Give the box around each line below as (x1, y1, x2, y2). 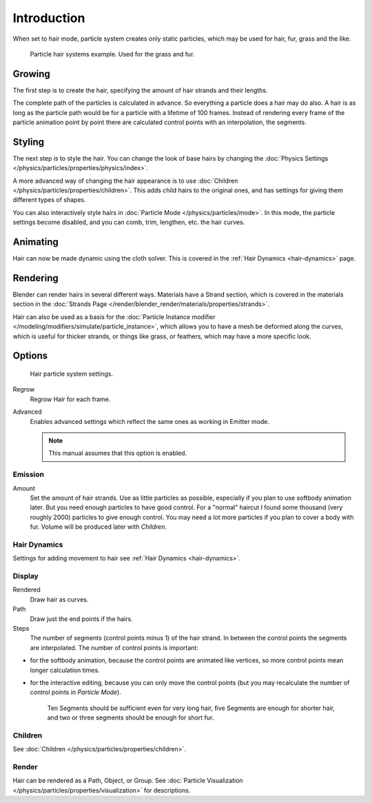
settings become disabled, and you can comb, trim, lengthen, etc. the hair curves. (12, 218, 245, 227)
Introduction (12, 10, 85, 26)
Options (12, 350, 48, 362)
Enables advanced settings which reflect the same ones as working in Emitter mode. (30, 417, 270, 425)
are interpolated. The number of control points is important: (30, 643, 199, 651)
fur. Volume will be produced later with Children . (30, 522, 167, 531)
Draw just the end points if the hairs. (30, 614, 134, 623)
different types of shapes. (12, 196, 86, 204)
